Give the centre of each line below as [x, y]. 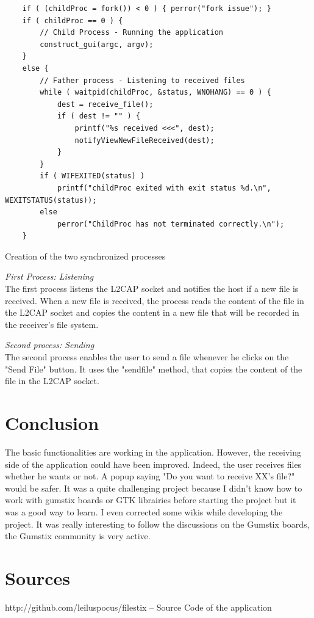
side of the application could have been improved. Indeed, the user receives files [153, 464]
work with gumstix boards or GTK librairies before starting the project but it [151, 500]
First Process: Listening [49, 276]
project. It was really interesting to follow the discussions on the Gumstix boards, [157, 524]
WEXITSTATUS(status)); [51, 200]
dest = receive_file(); [105, 104]
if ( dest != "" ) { [98, 116]
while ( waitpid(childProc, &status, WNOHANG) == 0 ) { [155, 93]
